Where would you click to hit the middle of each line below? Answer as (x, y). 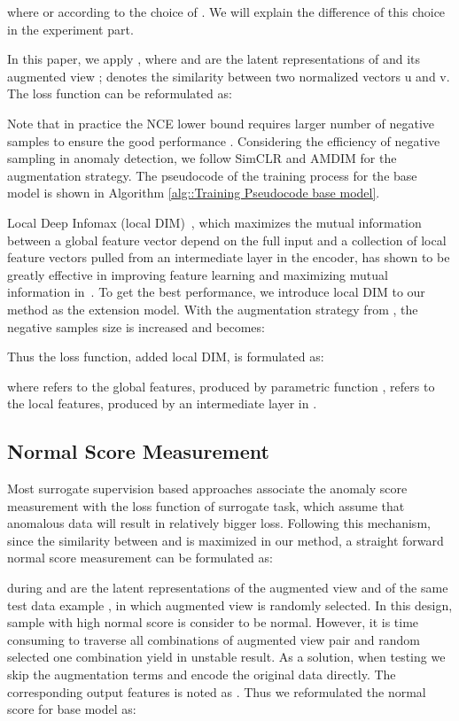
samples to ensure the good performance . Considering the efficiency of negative (224, 140)
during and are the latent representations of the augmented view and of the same (228, 588)
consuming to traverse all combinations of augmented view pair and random (214, 639)
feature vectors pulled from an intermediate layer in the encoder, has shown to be (229, 257)
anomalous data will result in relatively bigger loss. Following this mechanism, (219, 523)
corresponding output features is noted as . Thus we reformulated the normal (217, 691)
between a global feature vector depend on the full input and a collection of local (227, 240)
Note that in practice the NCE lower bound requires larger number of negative (221, 123)
